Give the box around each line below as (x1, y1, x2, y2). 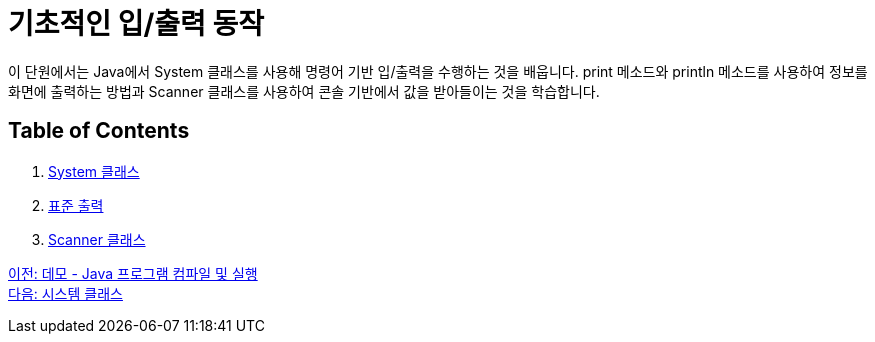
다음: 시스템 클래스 (8, 284, 123, 302)
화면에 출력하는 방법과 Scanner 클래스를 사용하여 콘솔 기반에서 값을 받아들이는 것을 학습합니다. (8, 82, 600, 100)
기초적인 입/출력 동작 (8, 7, 264, 41)
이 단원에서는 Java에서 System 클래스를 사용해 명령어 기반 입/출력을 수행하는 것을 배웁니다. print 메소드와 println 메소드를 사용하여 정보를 (8, 62, 868, 80)
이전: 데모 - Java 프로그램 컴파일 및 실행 (8, 264, 258, 282)
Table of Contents (8, 118, 190, 144)
